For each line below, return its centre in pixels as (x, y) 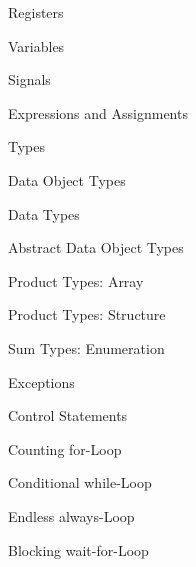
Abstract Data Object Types (96, 247)
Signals (29, 79)
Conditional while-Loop (80, 482)
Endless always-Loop (71, 515)
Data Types (44, 213)
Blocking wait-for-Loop (78, 549)
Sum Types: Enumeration (86, 347)
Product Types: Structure (87, 314)
